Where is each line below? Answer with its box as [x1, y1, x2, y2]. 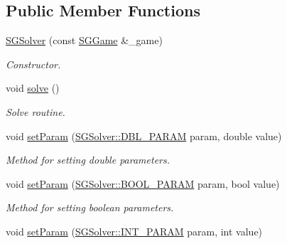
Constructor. [6, 56, 61, 71]
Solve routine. [6, 104, 65, 119]
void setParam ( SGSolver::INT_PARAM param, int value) [6, 223, 263, 238]
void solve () [6, 80, 60, 95]
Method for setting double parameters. [6, 152, 170, 167]
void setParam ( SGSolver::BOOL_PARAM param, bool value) [6, 176, 280, 191]
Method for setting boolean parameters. [6, 200, 174, 215]
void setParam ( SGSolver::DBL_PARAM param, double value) [6, 128, 282, 143]
